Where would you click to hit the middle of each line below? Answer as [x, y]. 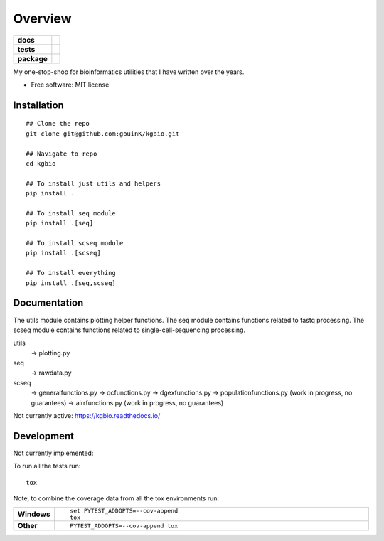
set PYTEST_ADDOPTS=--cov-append [124, 511]
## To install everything [71, 273]
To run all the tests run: [47, 466]
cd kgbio [41, 163]
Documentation [48, 303]
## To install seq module [71, 213]
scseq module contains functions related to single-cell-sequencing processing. [129, 330]
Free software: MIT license [70, 85]
